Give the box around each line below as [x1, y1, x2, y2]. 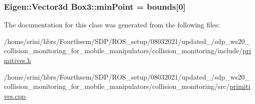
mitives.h [4, 55, 31, 65]
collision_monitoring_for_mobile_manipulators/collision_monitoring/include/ [4, 45, 243, 56]
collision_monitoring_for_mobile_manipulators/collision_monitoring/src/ [4, 81, 230, 91]
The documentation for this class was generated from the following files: [4, 20, 220, 30]
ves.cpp [4, 90, 26, 101]
